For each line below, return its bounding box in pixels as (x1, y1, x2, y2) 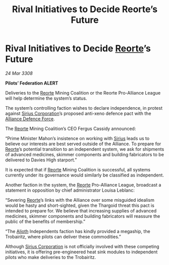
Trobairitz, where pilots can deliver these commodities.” (5, 234, 121, 240)
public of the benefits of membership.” (5, 218, 86, 225)
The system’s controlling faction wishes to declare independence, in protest (5, 105, 163, 111)
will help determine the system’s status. (5, 95, 87, 101)
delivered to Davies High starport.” (5, 157, 77, 163)
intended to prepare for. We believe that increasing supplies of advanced (5, 207, 157, 213)
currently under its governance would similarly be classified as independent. (5, 172, 164, 178)
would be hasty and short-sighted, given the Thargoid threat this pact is (5, 202, 155, 208)
